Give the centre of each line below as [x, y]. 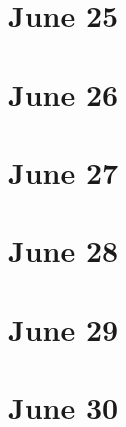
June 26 [63, 93]
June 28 [63, 250]
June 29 [63, 328]
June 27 [63, 171]
